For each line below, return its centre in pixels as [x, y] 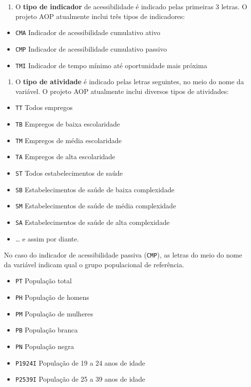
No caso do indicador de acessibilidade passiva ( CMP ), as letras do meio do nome [123, 255]
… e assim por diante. [47, 238]
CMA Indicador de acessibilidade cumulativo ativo [88, 32]
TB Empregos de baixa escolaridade [68, 124]
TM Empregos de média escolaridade [68, 140]
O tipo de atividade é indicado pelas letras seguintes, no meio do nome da [130, 82]
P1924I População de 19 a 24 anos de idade [80, 362]
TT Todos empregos [44, 107]
